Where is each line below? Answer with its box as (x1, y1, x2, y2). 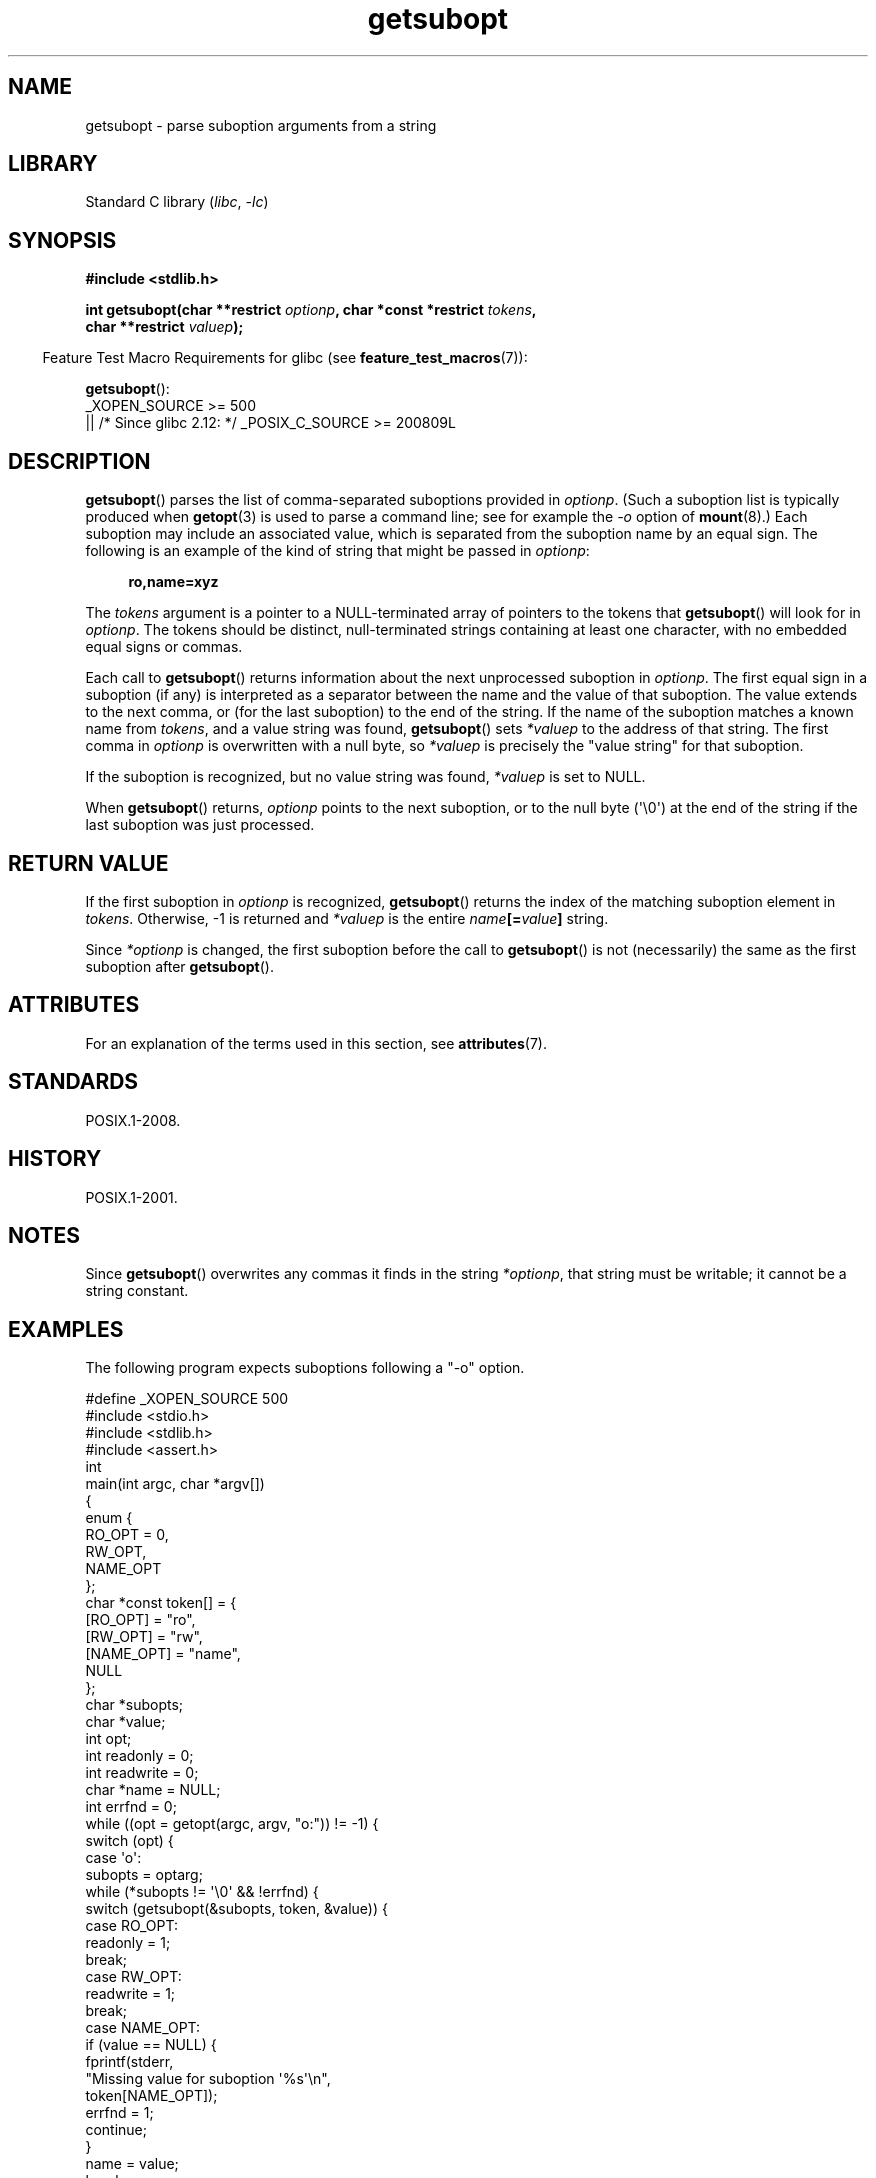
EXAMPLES (8, 1316, 124, 1342)
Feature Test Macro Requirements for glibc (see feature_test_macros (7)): (42, 349, 528, 367)
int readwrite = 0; (85, 1764, 199, 1782)
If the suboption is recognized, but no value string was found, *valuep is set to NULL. (85, 768, 646, 786)
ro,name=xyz (128, 573, 219, 591)
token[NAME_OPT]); (85, 2087, 218, 2105)
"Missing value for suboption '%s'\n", (85, 2070, 331, 2088)
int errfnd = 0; (85, 1798, 177, 1816)
